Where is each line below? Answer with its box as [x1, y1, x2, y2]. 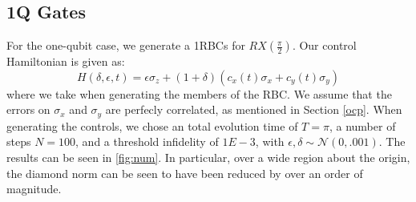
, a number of [329, 117, 396, 134]
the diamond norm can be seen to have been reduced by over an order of [6, 164, 363, 181]
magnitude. [6, 180, 62, 197]
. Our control [292, 37, 357, 54]
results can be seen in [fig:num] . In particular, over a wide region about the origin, [6, 149, 410, 166]
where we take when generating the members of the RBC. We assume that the [6, 85, 392, 102]
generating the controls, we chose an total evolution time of [6, 117, 298, 134]
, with [255, 133, 285, 150]
